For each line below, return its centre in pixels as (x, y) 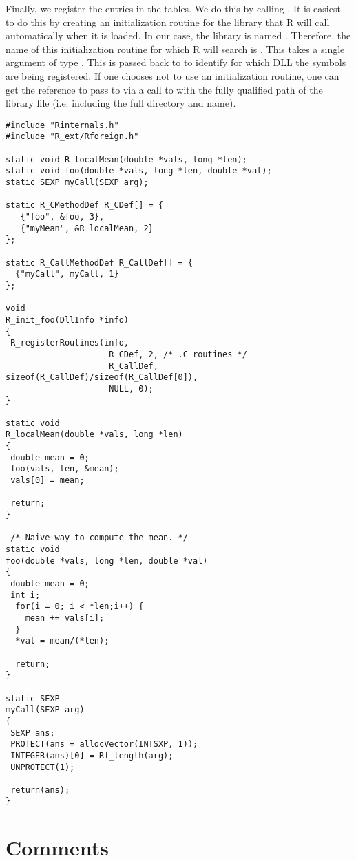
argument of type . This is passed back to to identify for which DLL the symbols (176, 62)
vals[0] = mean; (48, 481)
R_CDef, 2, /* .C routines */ (178, 354)
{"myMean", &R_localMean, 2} (87, 228)
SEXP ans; (33, 733)
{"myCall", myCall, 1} (67, 274)
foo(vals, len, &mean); (65, 469)
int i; (25, 595)
